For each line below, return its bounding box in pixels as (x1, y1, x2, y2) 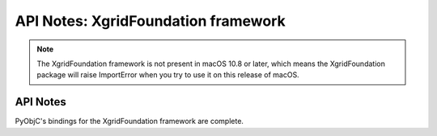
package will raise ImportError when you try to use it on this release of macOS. (36, 70, 299, 80)
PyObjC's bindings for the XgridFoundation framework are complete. (15, 117, 244, 126)
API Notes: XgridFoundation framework (15, 12, 286, 30)
